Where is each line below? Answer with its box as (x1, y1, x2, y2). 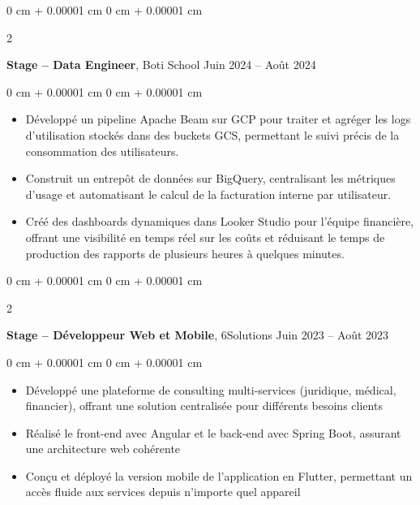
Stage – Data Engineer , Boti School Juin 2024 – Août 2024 (6, 56, 316, 73)
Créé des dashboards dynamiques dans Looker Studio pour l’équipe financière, (25, 213, 414, 230)
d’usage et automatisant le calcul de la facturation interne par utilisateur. (25, 185, 392, 202)
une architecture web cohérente (25, 440, 181, 457)
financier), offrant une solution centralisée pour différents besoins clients (25, 397, 383, 414)
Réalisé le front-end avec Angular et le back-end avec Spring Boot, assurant (25, 424, 401, 441)
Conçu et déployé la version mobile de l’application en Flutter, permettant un (25, 467, 413, 484)
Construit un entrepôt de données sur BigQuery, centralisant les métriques (25, 170, 396, 187)
